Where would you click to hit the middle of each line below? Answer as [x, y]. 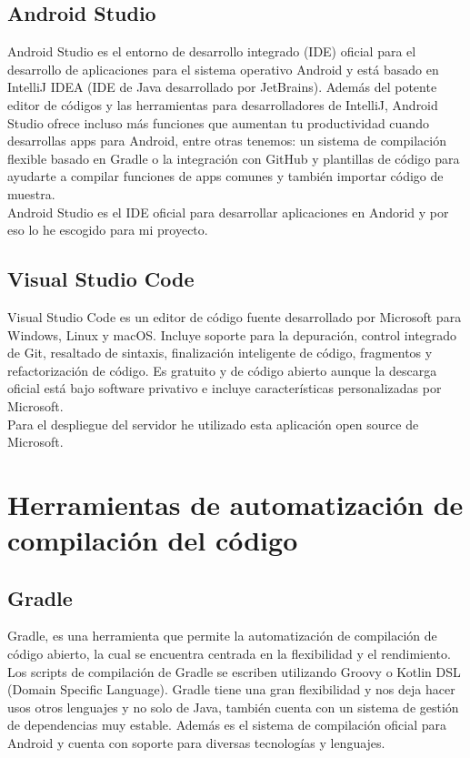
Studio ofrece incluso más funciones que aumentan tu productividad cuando [218, 122]
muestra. [31, 193]
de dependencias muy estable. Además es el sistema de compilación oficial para [227, 725]
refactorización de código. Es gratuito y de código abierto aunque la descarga [222, 370]
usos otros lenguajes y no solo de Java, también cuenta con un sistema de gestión [233, 707]
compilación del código [153, 540]
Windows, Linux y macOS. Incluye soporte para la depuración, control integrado [232, 334]
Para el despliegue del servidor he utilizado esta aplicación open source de [213, 424]
